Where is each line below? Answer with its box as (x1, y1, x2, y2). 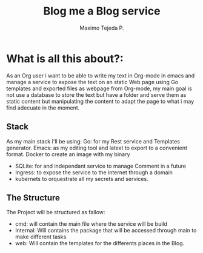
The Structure (6, 192, 61, 203)
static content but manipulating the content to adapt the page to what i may (6, 97, 195, 105)
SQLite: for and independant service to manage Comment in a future (15, 162, 187, 169)
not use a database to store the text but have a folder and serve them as (6, 91, 187, 98)
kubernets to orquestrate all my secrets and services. (15, 175, 148, 182)
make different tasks (15, 233, 67, 240)
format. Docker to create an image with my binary (6, 150, 130, 158)
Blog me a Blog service (43, 4, 161, 18)
